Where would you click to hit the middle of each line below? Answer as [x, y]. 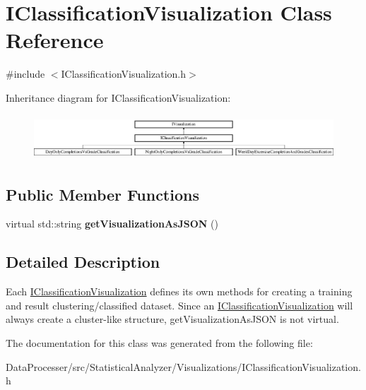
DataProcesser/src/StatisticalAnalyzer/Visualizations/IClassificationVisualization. [183, 366]
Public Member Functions [102, 194]
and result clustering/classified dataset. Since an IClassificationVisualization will [179, 305]
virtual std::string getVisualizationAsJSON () [112, 224]
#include [25, 74]
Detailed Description [83, 262]
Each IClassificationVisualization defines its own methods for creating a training [179, 291]
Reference [55, 40]
